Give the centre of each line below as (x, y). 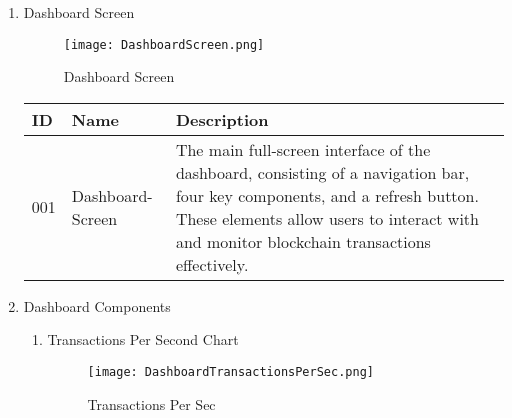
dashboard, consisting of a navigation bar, (322, 172)
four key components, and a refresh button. (327, 195)
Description (222, 119)
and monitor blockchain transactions (303, 241)
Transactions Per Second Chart (143, 339)
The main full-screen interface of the (303, 149)
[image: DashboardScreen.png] (164, 44)
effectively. (212, 264)
